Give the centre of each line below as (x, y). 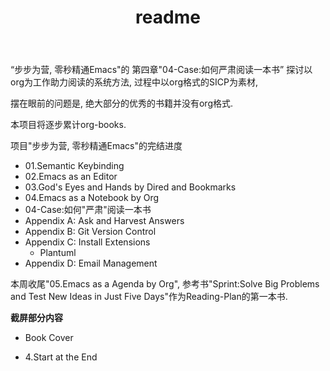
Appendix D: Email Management (91, 263)
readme (168, 17)
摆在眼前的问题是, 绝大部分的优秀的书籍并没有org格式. (122, 103)
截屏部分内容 (36, 318)
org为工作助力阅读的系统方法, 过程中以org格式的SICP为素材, (134, 82)
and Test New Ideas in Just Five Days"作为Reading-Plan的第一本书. (149, 297)
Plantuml (58, 253)
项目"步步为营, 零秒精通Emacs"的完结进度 (96, 146)
